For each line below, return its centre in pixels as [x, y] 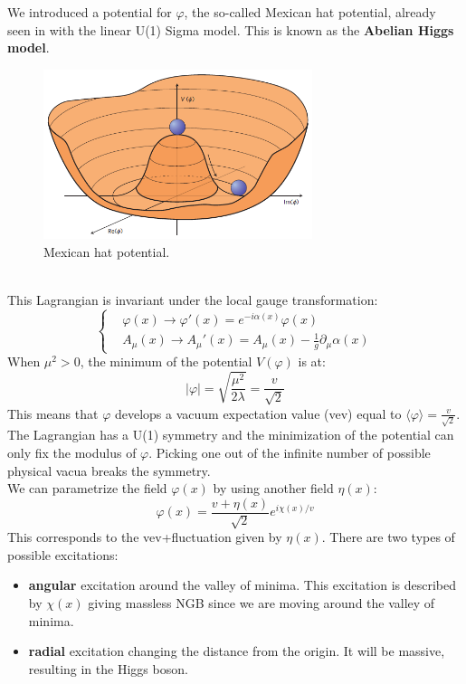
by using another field [273, 488]
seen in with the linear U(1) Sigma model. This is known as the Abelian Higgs [231, 29]
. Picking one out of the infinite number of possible [290, 452]
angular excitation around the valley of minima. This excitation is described [243, 585]
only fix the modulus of [72, 452]
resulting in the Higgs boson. [108, 668]
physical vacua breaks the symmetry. [109, 470]
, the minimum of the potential [166, 361]
